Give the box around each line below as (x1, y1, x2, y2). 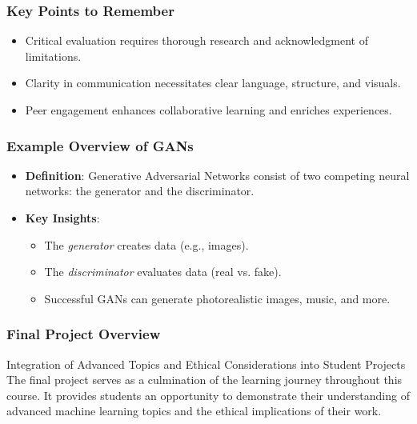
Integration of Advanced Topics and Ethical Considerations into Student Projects (6, 355, 406, 372)
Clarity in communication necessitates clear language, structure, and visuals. (25, 74, 401, 91)
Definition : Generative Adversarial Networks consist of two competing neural (25, 166, 410, 183)
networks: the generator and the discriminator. (25, 182, 255, 199)
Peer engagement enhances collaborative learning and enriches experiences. (25, 102, 392, 118)
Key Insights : (25, 210, 100, 226)
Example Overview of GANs (6, 135, 194, 155)
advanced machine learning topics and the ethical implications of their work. (6, 402, 382, 419)
